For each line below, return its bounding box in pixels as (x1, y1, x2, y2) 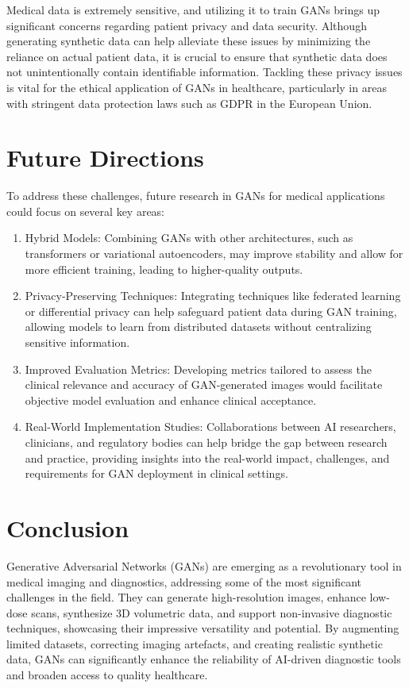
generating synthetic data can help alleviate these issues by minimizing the (6, 33, 371, 49)
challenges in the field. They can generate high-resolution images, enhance (6, 589, 366, 605)
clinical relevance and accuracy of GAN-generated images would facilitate (25, 376, 383, 393)
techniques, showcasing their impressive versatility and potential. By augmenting (6, 620, 399, 636)
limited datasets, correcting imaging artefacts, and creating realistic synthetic (6, 635, 383, 651)
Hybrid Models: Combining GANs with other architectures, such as (25, 229, 353, 246)
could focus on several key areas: (6, 202, 165, 219)
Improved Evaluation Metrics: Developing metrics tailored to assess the (25, 360, 372, 377)
